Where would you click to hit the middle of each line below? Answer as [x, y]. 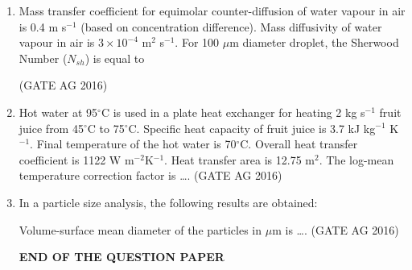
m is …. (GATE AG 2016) [336, 229]
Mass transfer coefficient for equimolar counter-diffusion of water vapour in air [212, 10]
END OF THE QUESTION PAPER [122, 257]
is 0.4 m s [43, 26]
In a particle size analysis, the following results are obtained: [168, 202]
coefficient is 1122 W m [76, 159]
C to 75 [106, 128]
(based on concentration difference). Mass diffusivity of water [231, 26]
